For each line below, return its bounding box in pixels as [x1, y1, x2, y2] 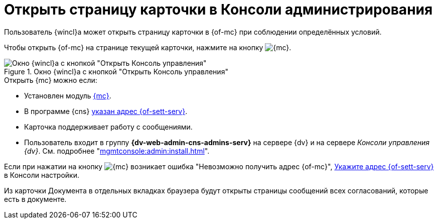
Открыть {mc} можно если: [4, 75, 97, 84]
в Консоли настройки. [4, 170, 79, 179]
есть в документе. [4, 194, 67, 203]
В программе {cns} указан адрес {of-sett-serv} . [24, 106, 188, 116]
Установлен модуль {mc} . [24, 91, 111, 100]
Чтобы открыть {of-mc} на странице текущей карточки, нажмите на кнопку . [4, 43, 291, 52]
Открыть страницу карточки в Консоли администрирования [4, 1, 433, 18]
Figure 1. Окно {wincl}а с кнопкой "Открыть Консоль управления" [4, 67, 228, 76]
